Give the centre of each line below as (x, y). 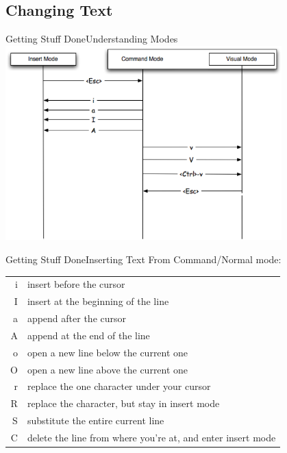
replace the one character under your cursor (119, 386)
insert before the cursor (76, 284)
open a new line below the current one (108, 352)
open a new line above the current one (108, 369)
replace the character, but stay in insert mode (123, 403)
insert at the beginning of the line (98, 301)
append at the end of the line (88, 335)
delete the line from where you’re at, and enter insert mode (151, 437)
